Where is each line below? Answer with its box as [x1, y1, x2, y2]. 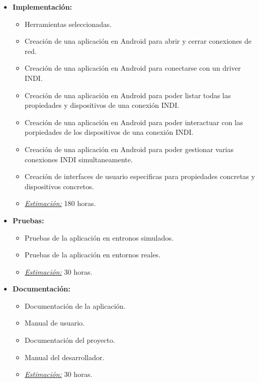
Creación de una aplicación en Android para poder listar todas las [24, 90, 231, 100]
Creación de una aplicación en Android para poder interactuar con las [24, 116, 243, 127]
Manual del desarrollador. [24, 351, 105, 362]
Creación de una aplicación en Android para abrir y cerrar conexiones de [24, 36, 252, 46]
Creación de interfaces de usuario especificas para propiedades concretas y [24, 171, 255, 182]
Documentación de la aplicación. [24, 300, 126, 311]
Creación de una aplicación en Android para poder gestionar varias [24, 143, 234, 154]
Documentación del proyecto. [24, 335, 116, 345]
